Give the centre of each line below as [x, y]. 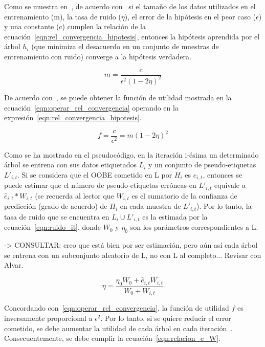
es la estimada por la [175, 216]
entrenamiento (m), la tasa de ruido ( [63, 16]
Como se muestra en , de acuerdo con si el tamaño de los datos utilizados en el [130, 6]
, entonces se [223, 175]
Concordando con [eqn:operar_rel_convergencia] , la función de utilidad [117, 308]
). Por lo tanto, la [224, 206]
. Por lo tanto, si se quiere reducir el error [166, 318]
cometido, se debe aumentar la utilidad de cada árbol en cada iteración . [118, 328]
